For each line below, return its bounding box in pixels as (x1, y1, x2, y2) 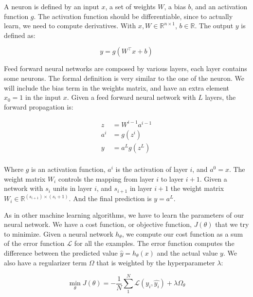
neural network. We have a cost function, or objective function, (4, 219, 192, 229)
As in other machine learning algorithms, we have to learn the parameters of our (4, 209, 244, 220)
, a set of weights (105, 1, 156, 11)
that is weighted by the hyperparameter (96, 257, 215, 267)
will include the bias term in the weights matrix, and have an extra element (4, 82, 230, 93)
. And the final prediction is (69, 193, 152, 204)
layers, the (205, 92, 236, 102)
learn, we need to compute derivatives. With (4, 20, 136, 31)
